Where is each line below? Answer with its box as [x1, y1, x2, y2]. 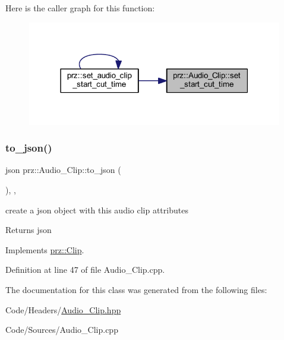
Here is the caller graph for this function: [5, 2, 155, 14]
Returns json [5, 223, 52, 236]
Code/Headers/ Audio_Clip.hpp [5, 303, 121, 316]
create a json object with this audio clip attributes [5, 203, 188, 216]
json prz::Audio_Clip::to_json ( [5, 163, 121, 176]
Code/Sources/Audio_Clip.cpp [5, 323, 118, 336]
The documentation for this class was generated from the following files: [5, 283, 267, 295]
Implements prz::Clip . [5, 243, 84, 256]
